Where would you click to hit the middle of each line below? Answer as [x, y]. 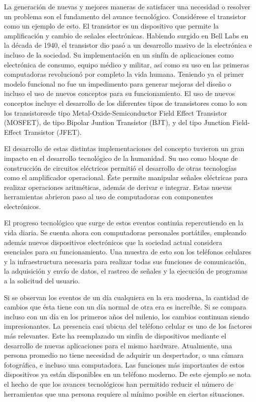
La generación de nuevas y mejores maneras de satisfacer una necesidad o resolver [127, 6]
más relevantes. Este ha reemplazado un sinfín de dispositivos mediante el [115, 336]
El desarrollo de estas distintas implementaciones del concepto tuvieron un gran [124, 148]
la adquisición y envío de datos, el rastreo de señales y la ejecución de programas [126, 271]
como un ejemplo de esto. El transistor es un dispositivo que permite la [112, 26]
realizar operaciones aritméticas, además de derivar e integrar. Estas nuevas [118, 187]
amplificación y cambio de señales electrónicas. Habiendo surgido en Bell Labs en [126, 35]
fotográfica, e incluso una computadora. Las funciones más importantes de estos [124, 364]
